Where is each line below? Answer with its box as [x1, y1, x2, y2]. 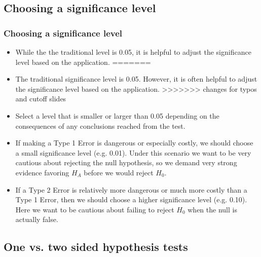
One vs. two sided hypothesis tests [4, 239, 188, 254]
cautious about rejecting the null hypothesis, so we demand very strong [15, 157, 237, 168]
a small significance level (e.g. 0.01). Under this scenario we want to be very [15, 147, 251, 158]
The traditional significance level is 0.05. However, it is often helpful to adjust [15, 74, 257, 84]
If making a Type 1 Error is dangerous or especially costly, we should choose [15, 137, 253, 148]
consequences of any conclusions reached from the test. [15, 120, 185, 131]
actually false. [15, 214, 58, 225]
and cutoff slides [15, 93, 66, 104]
